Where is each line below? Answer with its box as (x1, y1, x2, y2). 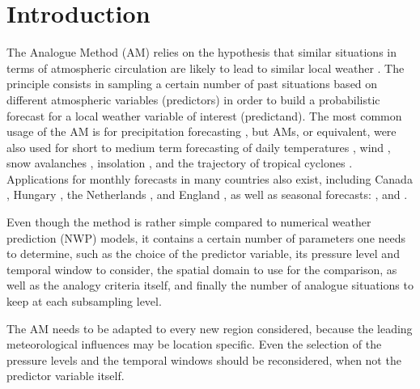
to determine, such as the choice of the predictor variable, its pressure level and (6, 245, 400, 262)
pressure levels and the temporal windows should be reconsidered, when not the (6, 351, 401, 368)
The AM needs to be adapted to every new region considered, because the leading (6, 319, 413, 336)
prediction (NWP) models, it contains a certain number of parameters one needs (6, 229, 406, 246)
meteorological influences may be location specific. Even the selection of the (6, 336, 382, 353)
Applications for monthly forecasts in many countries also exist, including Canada (6, 170, 413, 187)
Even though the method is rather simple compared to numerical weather (6, 214, 371, 230)
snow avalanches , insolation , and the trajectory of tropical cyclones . (6, 154, 353, 171)
